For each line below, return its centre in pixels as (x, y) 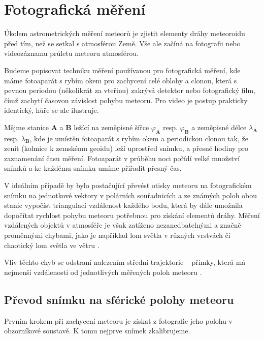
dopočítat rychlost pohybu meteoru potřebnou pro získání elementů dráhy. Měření (132, 215)
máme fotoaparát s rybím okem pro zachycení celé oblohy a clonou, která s (121, 80)
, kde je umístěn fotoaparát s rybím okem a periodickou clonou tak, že (139, 138)
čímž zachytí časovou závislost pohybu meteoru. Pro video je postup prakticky (126, 100)
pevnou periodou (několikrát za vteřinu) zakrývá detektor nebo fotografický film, (130, 90)
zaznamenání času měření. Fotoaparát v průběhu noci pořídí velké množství (122, 158)
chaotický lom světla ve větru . (52, 245)
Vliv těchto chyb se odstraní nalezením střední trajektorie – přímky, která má (125, 262)
